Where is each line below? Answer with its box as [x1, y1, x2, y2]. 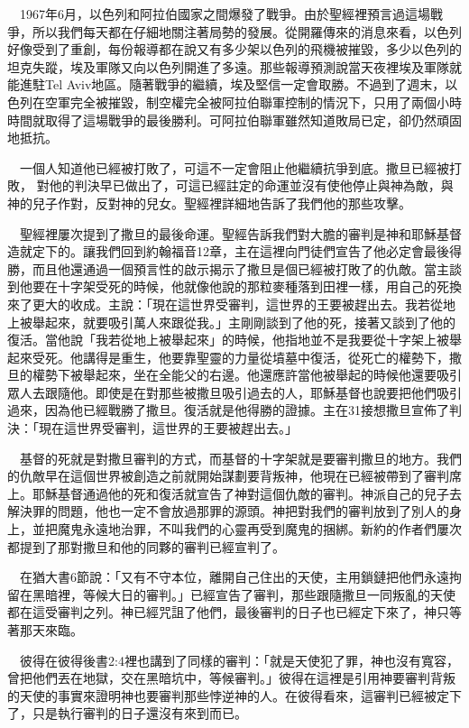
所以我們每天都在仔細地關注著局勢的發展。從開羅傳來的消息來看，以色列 [32, 22, 462, 41]
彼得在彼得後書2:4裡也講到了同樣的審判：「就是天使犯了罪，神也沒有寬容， [19, 650, 459, 669]
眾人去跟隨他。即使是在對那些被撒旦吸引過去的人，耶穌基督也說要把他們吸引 [7, 382, 462, 401]
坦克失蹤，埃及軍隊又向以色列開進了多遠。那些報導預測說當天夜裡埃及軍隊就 [7, 57, 462, 76]
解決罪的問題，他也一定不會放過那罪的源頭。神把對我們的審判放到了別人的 [7, 502, 449, 521]
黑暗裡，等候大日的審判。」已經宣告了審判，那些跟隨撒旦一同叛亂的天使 [32, 585, 455, 604]
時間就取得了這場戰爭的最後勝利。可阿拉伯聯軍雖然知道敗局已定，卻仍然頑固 [7, 110, 462, 129]
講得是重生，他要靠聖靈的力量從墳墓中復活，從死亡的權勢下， [82, 347, 449, 366]
